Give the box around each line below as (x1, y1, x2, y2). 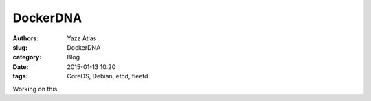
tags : (12, 72, 28, 81)
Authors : (12, 34, 39, 42)
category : (12, 53, 42, 61)
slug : (12, 43, 27, 51)
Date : (12, 62, 29, 71)
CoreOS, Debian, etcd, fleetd (67, 72, 148, 81)
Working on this (12, 85, 58, 93)
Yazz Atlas (67, 34, 97, 42)
